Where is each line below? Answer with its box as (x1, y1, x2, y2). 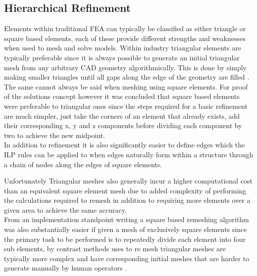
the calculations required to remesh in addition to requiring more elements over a (4, 195, 251, 205)
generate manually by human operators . (4, 263, 127, 273)
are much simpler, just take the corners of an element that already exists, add (4, 110, 240, 121)
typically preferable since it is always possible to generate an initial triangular (4, 52, 240, 62)
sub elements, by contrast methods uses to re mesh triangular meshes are (4, 243, 226, 254)
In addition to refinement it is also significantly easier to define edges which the (4, 139, 245, 150)
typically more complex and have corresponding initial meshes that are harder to (4, 253, 250, 263)
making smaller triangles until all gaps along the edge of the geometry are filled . (4, 72, 250, 82)
